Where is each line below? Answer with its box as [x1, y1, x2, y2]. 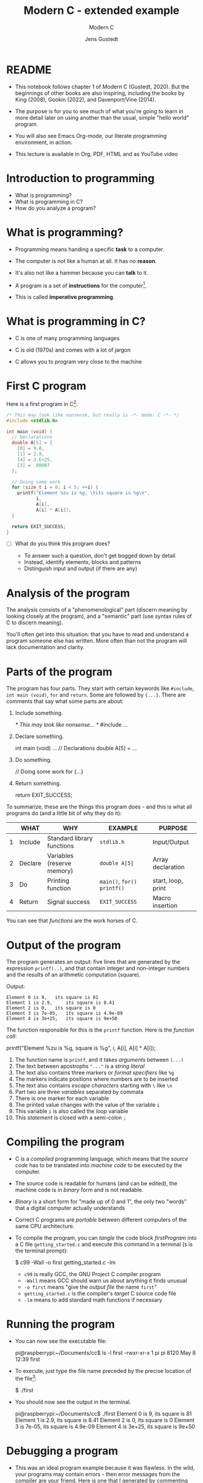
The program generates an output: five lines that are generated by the [6, 958, 180, 966]
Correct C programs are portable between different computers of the [14, 1216, 187, 1223]
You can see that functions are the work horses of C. [6, 917, 138, 925]
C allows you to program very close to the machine [14, 358, 142, 365]
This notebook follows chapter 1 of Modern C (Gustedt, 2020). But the [14, 83, 190, 90]
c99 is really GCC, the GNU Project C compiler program [24, 1271, 161, 1278]
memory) [47, 866, 74, 875]
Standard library [47, 834, 93, 843]
